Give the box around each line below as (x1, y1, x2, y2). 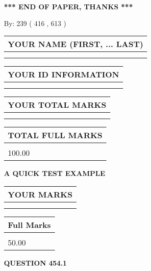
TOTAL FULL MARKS (8, 129, 102, 141)
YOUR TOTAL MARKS (8, 99, 106, 111)
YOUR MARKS (8, 188, 73, 200)
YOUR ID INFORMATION (8, 69, 119, 80)
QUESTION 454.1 (4, 257, 67, 268)
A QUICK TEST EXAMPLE (4, 168, 105, 178)
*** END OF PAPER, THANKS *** (4, 1, 133, 11)
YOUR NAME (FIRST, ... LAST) (8, 38, 144, 50)
